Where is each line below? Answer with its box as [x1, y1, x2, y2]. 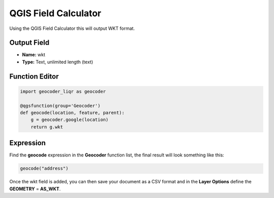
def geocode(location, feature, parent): [20, 110, 125, 116]
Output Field [9, 38, 50, 47]
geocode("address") [20, 166, 68, 172]
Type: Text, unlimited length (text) [22, 59, 93, 65]
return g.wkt [30, 124, 63, 130]
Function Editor [9, 72, 59, 81]
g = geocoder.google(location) [30, 117, 109, 123]
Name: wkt [22, 52, 46, 58]
